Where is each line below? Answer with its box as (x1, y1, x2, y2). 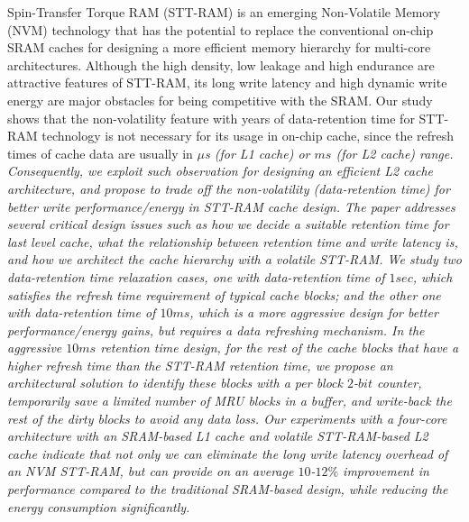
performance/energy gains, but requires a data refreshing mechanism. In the (7, 320, 425, 339)
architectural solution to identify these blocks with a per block (7, 373, 343, 392)
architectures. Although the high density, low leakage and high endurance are (7, 55, 435, 74)
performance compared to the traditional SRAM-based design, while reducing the (7, 480, 448, 499)
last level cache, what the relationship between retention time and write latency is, (7, 232, 458, 251)
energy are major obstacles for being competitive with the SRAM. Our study (7, 90, 433, 109)
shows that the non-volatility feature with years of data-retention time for (7, 108, 415, 127)
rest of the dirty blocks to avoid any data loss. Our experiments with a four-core (7, 408, 447, 427)
